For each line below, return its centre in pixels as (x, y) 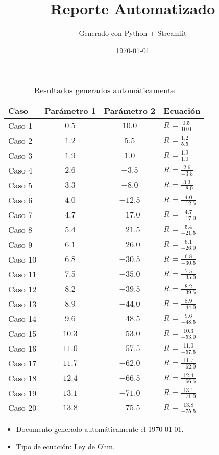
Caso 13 (22, 304)
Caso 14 (22, 319)
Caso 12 (22, 289)
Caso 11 (22, 274)
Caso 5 (20, 185)
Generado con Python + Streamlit (133, 33)
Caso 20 (22, 408)
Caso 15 (22, 334)
